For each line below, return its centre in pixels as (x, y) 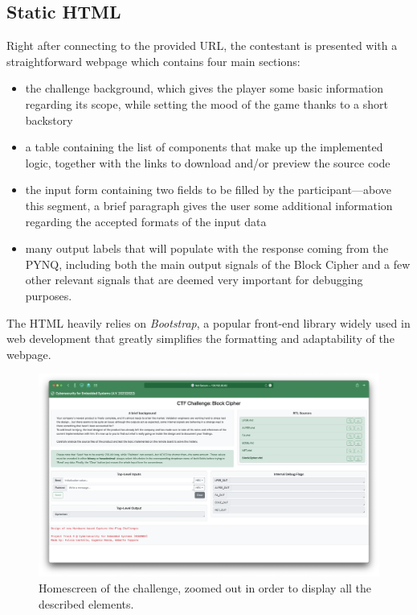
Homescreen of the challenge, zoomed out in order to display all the (205, 588)
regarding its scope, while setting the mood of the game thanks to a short (207, 103)
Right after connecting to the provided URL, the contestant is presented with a (202, 45)
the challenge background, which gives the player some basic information (204, 88)
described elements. (86, 603)
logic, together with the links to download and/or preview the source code (208, 162)
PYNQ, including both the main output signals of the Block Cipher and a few (218, 264)
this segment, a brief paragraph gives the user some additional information (209, 205)
